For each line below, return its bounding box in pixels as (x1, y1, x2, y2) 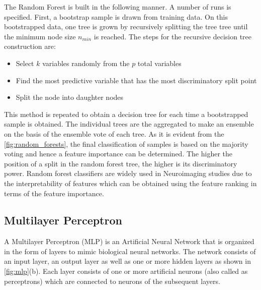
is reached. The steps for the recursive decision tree (94, 31, 251, 41)
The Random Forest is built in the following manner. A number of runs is (4, 2, 231, 12)
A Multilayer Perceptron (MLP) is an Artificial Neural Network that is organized (4, 236, 254, 247)
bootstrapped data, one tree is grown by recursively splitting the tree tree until (4, 21, 248, 32)
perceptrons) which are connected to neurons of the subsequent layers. (4, 275, 220, 286)
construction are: (4, 41, 56, 51)
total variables (137, 57, 182, 68)
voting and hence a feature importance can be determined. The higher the (4, 148, 232, 159)
